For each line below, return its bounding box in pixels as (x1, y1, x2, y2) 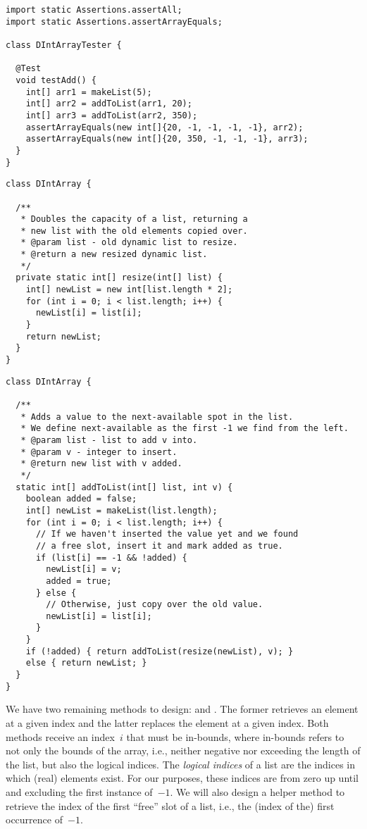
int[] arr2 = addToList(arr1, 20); (25, 99, 192, 109)
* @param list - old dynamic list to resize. (20, 237, 238, 248)
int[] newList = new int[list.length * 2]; (25, 285, 233, 295)
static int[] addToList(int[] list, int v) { (15, 482, 233, 492)
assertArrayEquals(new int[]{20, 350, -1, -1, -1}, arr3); (25, 134, 309, 144)
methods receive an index (6, 729, 115, 744)
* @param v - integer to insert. (20, 447, 178, 457)
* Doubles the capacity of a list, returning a (20, 214, 248, 225)
